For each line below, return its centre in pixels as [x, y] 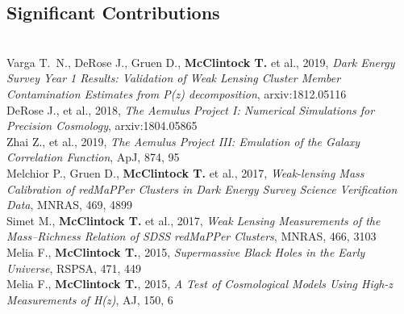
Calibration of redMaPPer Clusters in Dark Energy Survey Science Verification [202, 188]
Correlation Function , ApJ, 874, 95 [93, 157]
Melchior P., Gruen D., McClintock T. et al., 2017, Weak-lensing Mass [185, 172]
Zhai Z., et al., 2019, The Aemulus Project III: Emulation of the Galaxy [183, 141]
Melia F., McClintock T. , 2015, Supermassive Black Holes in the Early [186, 251]
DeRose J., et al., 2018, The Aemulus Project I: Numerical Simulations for [191, 109]
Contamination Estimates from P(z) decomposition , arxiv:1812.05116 [177, 93]
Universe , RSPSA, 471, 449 [74, 268]
